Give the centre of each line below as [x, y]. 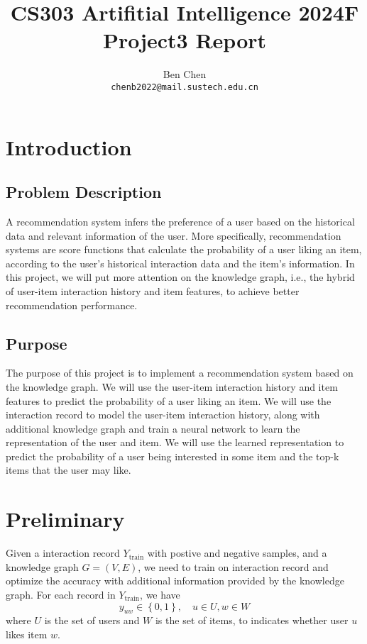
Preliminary [65, 519]
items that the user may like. [69, 470]
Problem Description [84, 192]
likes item [27, 634]
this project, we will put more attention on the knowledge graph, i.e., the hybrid [180, 277]
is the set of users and [92, 620]
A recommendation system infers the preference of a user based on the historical [180, 221]
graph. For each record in [61, 594]
